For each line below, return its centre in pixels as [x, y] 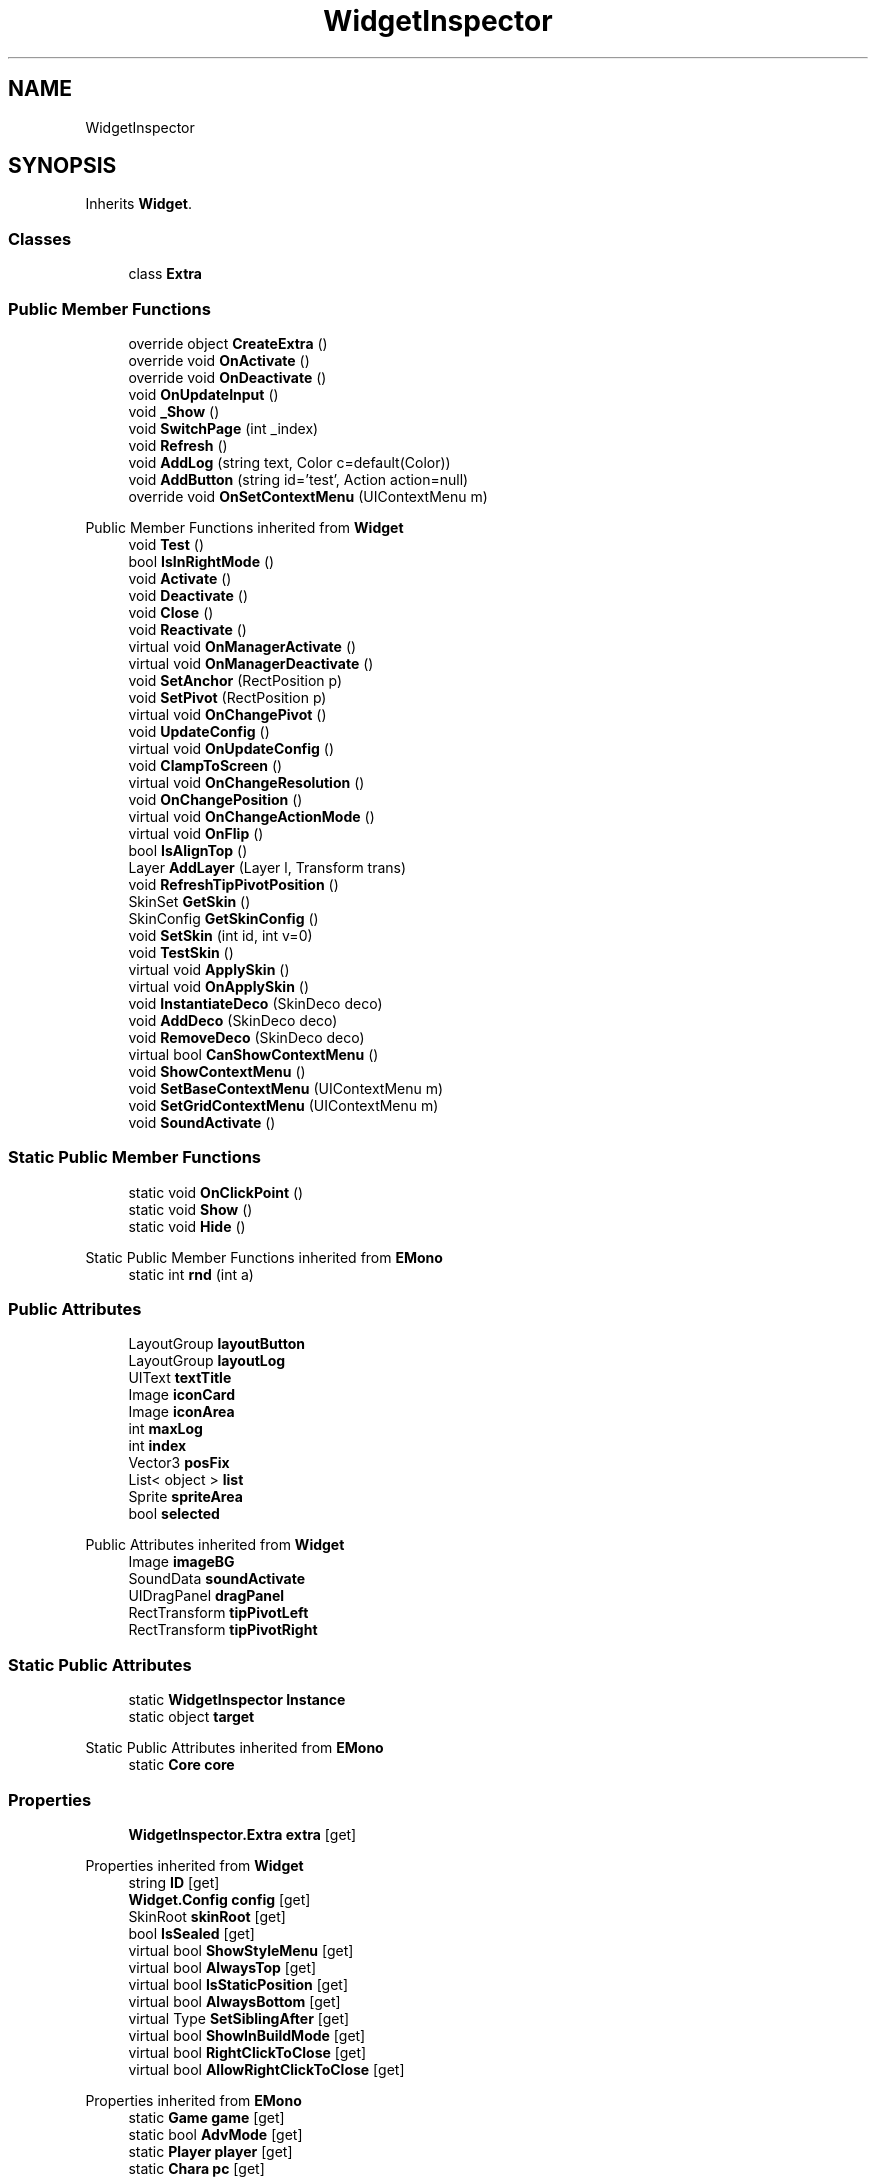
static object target [191, 1717]
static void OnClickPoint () [216, 1192]
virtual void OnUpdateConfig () [231, 748]
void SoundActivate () [202, 1122]
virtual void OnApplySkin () [219, 986]
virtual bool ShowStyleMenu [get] [241, 1950]
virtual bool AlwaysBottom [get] [234, 2001]
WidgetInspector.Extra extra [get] [242, 1834]
